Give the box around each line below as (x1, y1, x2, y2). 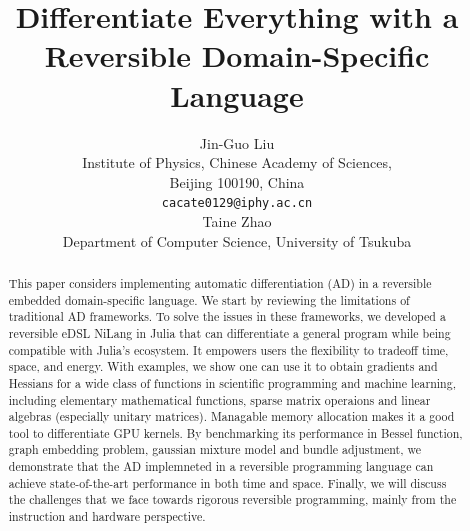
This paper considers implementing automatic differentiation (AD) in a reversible (8, 274, 432, 291)
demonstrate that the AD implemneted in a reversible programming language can (8, 458, 434, 475)
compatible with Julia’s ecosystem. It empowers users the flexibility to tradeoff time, (8, 341, 449, 358)
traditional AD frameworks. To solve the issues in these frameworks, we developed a (8, 308, 446, 325)
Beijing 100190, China (169, 171, 305, 192)
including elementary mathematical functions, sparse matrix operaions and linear (8, 391, 431, 408)
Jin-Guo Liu (199, 132, 275, 153)
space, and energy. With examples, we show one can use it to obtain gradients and (8, 358, 438, 375)
